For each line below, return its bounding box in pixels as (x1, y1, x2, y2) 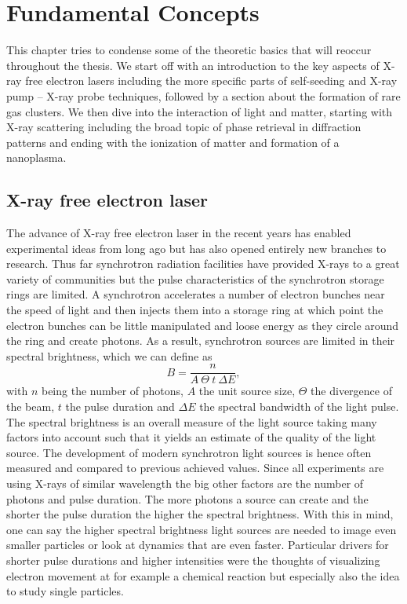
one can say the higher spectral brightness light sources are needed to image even (6, 521, 397, 537)
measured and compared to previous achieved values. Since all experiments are (6, 459, 384, 476)
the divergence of (311, 383, 392, 399)
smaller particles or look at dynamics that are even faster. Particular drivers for (6, 536, 389, 553)
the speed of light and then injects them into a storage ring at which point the (6, 302, 383, 318)
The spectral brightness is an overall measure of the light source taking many (6, 413, 377, 430)
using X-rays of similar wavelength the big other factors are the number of (6, 475, 364, 492)
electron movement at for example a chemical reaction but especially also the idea (6, 567, 400, 584)
